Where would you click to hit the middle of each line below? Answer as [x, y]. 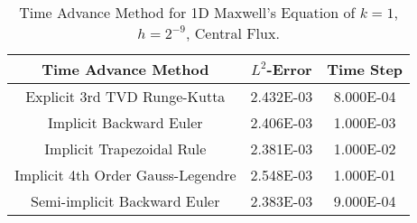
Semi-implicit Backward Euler [125, 201]
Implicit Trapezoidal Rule [125, 149]
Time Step [365, 69]
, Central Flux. [233, 33]
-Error [289, 69]
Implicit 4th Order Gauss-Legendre [125, 175]
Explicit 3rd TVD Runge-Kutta [125, 96]
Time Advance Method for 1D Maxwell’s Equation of [187, 12]
